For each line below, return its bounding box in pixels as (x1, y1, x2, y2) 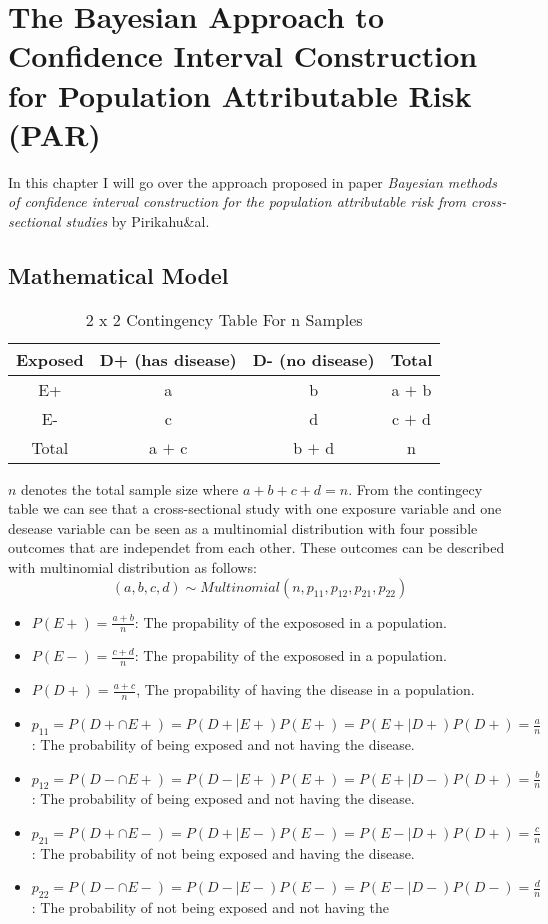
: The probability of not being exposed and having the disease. (31, 842, 415, 863)
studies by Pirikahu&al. (65, 210, 210, 231)
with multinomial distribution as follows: (8, 557, 257, 578)
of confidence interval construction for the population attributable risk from (8, 191, 467, 212)
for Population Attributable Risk (8, 74, 472, 115)
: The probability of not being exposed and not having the (31, 897, 389, 918)
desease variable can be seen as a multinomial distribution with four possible (8, 517, 478, 538)
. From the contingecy (348, 478, 483, 499)
